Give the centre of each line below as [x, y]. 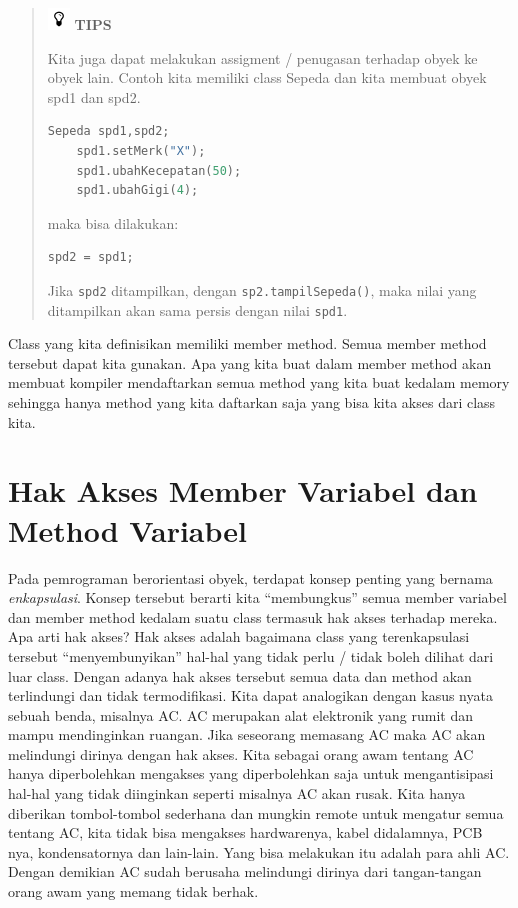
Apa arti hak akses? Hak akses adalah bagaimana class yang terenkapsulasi [239, 636]
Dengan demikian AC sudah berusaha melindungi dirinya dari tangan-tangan [245, 871]
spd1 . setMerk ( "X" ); [141, 150]
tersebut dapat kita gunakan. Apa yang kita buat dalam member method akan [250, 362]
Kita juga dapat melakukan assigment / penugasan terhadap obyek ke [262, 57]
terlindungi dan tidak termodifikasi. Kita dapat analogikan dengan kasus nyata [250, 695]
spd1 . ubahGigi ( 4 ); [137, 190]
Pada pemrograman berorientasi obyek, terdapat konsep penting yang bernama [250, 577]
